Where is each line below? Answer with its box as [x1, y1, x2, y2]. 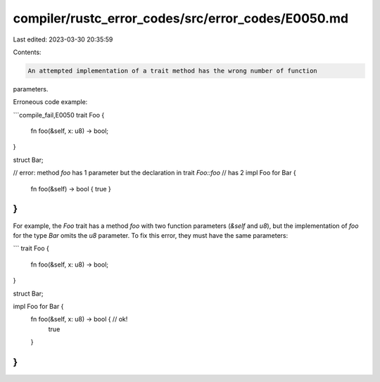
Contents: [13, 48, 42, 56]
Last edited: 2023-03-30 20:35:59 [13, 35, 113, 44]
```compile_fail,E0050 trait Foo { [13, 110, 105, 119]
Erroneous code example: [13, 98, 88, 106]
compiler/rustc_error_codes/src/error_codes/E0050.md [13, 11, 348, 26]
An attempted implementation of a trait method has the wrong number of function [27, 67, 318, 75]
